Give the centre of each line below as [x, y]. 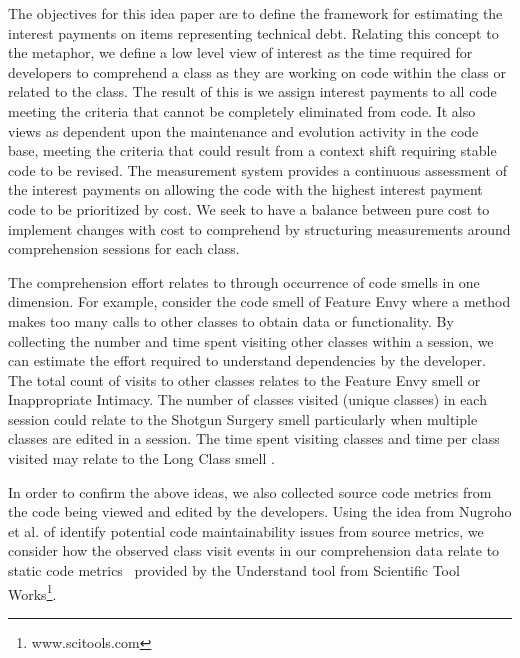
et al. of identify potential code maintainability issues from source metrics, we [246, 530]
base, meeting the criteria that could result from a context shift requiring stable [252, 150]
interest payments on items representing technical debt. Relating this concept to [253, 32]
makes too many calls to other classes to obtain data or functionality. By [231, 320]
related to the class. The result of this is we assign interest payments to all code [252, 91]
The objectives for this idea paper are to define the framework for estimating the [255, 13]
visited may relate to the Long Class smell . [141, 458]
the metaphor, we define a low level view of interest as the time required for [240, 52]
